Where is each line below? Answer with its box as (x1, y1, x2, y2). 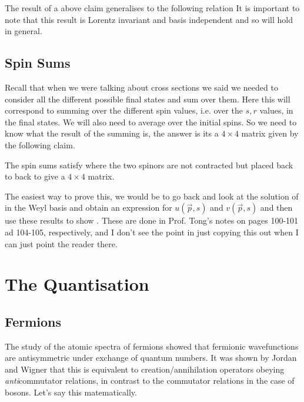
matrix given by (241, 127, 299, 139)
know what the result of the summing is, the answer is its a (5, 127, 219, 139)
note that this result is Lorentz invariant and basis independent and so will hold (5, 13, 293, 25)
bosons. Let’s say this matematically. (5, 386, 137, 398)
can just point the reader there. (5, 237, 118, 250)
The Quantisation (5, 272, 149, 296)
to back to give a (5, 170, 65, 182)
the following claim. (5, 138, 75, 151)
